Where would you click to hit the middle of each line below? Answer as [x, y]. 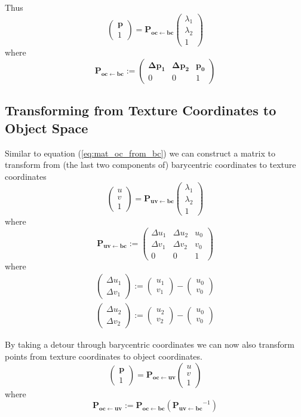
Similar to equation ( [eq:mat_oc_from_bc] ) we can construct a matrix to [140, 153]
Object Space [47, 128]
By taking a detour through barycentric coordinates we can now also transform [150, 344]
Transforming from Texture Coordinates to [141, 110]
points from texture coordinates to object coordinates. [104, 356]
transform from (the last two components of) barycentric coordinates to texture [150, 165]
